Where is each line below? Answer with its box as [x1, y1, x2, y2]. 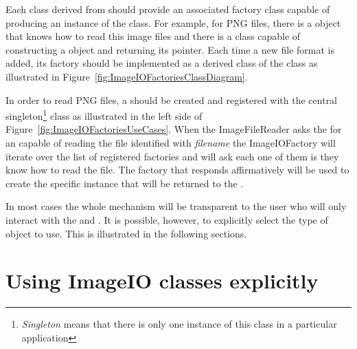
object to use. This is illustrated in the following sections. [5, 226, 247, 240]
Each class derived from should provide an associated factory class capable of [5, 2, 330, 16]
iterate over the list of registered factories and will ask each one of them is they [5, 149, 339, 163]
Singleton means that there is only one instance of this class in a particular [21, 317, 337, 331]
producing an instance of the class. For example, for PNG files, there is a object [5, 15, 341, 30]
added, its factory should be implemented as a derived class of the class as [5, 56, 318, 70]
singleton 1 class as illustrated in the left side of [5, 107, 203, 123]
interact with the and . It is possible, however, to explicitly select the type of [5, 212, 328, 226]
